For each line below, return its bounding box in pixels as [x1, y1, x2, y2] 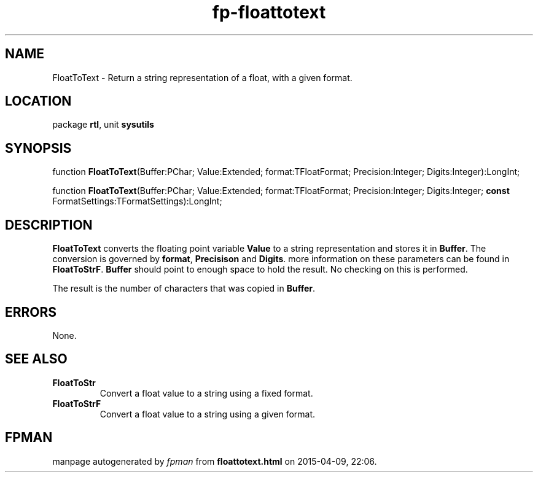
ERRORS [5, 304, 57, 320]
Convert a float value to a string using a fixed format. [99, 387, 313, 398]
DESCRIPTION [5, 217, 93, 233]
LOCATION [5, 93, 72, 109]
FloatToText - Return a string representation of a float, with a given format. [52, 72, 353, 83]
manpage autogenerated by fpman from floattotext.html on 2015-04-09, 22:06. [52, 456, 377, 467]
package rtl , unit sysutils [52, 119, 154, 130]
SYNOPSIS [5, 140, 72, 156]
